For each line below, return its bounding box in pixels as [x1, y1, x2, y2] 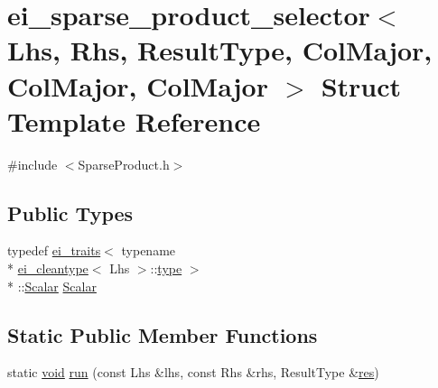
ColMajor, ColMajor [7, 67, 268, 104]
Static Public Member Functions [7, 320, 318, 348]
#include [7, 154, 58, 173]
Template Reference [7, 102, 261, 139]
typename [121, 241, 176, 260]
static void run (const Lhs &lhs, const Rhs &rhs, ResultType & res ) [7, 363, 379, 382]
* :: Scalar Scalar [7, 276, 97, 295]
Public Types [7, 199, 134, 226]
